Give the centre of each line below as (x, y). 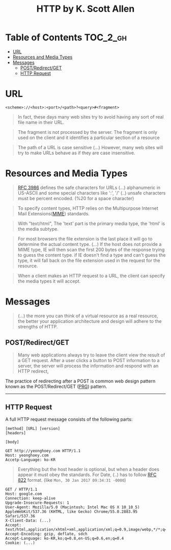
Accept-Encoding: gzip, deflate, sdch (46, 534)
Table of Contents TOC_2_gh (66, 37)
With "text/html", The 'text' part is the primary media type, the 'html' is (91, 223)
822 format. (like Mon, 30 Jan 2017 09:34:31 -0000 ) (72, 480)
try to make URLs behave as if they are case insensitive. (76, 153)
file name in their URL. (41, 122)
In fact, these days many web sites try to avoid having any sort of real (91, 117)
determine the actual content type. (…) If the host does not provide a (90, 244)
